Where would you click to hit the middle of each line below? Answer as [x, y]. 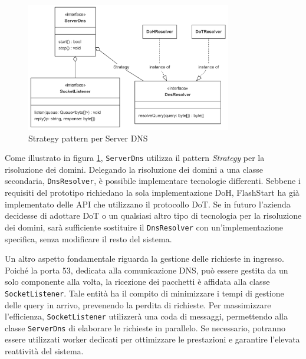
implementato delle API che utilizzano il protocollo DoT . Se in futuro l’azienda [148, 204]
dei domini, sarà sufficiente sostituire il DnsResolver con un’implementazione [144, 227]
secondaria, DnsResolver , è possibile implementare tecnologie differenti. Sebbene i [153, 181]
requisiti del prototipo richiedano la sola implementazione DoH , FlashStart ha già [152, 192]
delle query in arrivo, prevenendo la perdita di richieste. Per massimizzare [138, 304]
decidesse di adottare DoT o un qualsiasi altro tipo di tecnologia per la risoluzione [153, 215]
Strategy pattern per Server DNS [88, 138]
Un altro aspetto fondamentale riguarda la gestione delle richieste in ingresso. [144, 258]
